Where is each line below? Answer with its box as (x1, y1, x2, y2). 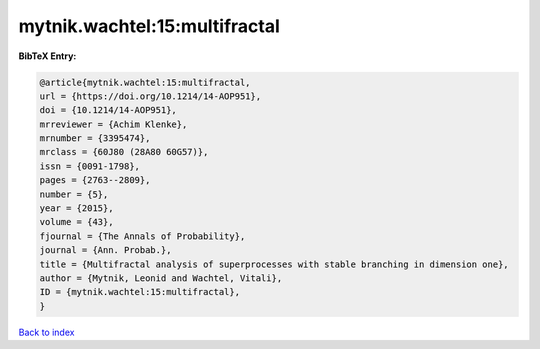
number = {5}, (39, 188, 109, 200)
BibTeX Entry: (18, 50, 77, 62)
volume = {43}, (39, 216, 114, 228)
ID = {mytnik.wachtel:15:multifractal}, (39, 286, 240, 298)
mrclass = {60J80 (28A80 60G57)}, (39, 146, 209, 158)
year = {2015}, (39, 203, 114, 214)
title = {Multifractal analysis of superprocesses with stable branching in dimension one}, (39, 258, 509, 270)
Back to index (18, 326, 75, 338)
